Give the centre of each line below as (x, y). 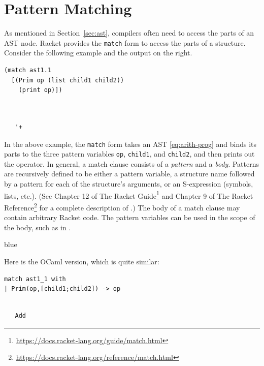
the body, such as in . (38, 227)
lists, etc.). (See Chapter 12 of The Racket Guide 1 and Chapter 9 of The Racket (129, 195)
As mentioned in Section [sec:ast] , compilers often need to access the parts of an (129, 33)
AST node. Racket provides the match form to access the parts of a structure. (125, 42)
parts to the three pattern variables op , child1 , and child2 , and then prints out (129, 154)
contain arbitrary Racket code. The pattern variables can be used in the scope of (130, 217)
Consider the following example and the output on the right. (98, 53)
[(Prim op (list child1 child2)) (68, 80)
